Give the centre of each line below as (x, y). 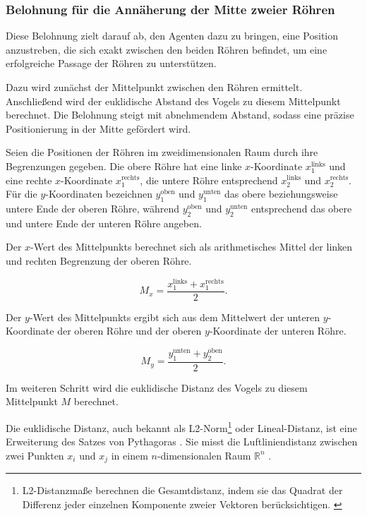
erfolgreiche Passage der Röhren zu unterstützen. (111, 63)
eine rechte (29, 180)
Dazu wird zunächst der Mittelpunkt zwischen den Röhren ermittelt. (154, 87)
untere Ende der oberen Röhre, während (92, 208)
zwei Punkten (35, 455)
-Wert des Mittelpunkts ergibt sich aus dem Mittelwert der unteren (175, 317)
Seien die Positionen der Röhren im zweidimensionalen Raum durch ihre (162, 152)
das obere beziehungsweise (281, 194)
